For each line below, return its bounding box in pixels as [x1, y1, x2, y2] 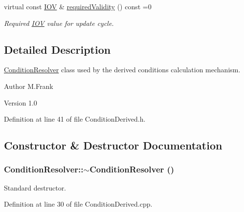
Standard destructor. [4, 182, 67, 192]
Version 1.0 [4, 97, 37, 107]
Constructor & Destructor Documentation [4, 138, 222, 153]
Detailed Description [4, 42, 111, 57]
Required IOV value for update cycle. [4, 18, 114, 28]
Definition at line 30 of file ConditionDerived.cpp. [4, 199, 153, 209]
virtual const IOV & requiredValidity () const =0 [4, 1, 152, 11]
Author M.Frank [4, 81, 53, 91]
